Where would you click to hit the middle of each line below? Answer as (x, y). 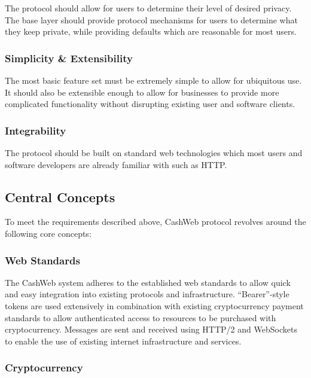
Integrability (36, 130)
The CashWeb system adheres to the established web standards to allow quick (148, 282)
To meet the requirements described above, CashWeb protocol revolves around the (155, 222)
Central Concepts (60, 196)
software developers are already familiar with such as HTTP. (116, 164)
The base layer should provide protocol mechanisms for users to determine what (151, 19)
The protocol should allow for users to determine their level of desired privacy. (148, 8)
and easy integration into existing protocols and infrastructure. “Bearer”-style (147, 294)
